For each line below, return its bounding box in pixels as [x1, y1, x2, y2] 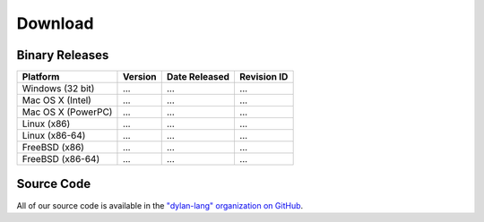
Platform [22, 71, 60, 83]
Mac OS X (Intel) [22, 94, 91, 107]
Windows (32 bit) [22, 82, 95, 95]
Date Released [166, 71, 230, 83]
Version [122, 71, 157, 83]
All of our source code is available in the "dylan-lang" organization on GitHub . [16, 200, 304, 210]
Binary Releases [16, 47, 109, 63]
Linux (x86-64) [22, 130, 86, 142]
